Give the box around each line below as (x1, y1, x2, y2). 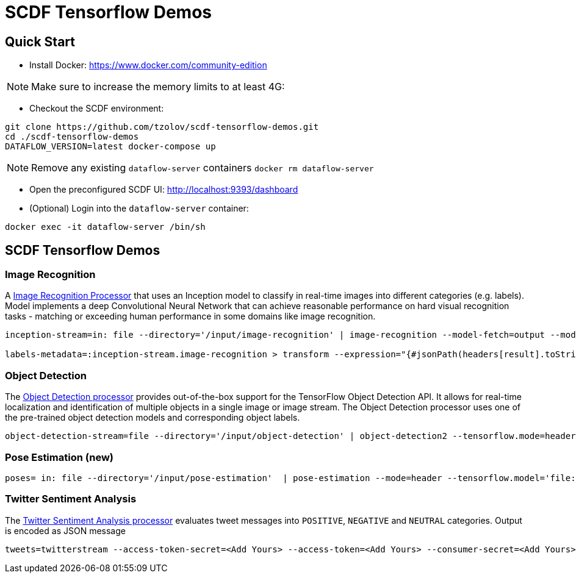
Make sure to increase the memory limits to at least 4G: (31, 80, 285, 93)
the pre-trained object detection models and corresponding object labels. (5, 412, 300, 423)
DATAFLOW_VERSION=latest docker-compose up (5, 141, 216, 152)
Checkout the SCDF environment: (29, 103, 164, 114)
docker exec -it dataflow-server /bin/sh (5, 222, 206, 232)
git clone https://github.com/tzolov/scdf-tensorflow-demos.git (5, 122, 319, 132)
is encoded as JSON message (5, 525, 126, 536)
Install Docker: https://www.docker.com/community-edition (29, 60, 267, 71)
